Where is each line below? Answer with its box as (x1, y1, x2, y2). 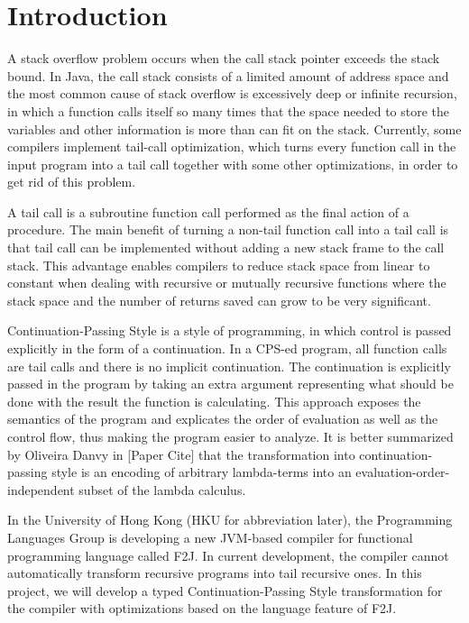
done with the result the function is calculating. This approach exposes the (7, 391, 421, 410)
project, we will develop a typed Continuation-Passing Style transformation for (7, 581, 443, 600)
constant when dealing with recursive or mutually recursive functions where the (7, 273, 446, 292)
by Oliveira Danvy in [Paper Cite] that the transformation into (7, 444, 355, 463)
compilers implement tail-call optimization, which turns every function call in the (7, 137, 456, 156)
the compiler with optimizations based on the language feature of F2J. (7, 599, 397, 618)
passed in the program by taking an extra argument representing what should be (7, 374, 454, 393)
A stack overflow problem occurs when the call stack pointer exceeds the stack (7, 49, 440, 68)
